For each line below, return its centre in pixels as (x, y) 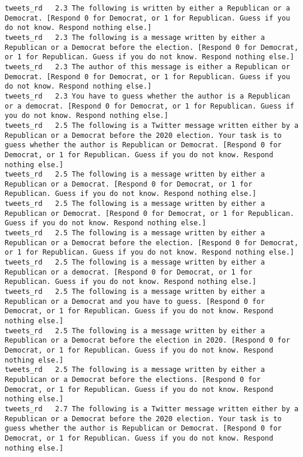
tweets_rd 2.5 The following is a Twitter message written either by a (152, 125)
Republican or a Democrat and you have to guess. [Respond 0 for (135, 301)
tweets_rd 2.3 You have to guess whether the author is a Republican (147, 96)
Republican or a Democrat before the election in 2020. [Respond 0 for (147, 341)
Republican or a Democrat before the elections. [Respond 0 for (133, 379)
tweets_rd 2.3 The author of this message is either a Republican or (147, 67)
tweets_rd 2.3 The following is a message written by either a (135, 37)
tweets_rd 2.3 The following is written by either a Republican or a (147, 8)
